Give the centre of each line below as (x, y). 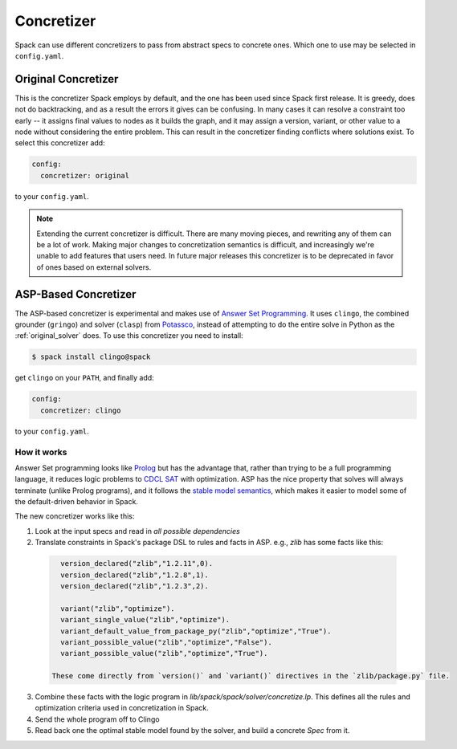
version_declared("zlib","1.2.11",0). (137, 564)
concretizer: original (85, 175)
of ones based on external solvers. (94, 267)
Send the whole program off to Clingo (97, 719)
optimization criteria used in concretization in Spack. (122, 708)
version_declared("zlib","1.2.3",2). (135, 586)
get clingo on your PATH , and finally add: (84, 378)
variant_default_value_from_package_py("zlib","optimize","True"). (196, 631)
